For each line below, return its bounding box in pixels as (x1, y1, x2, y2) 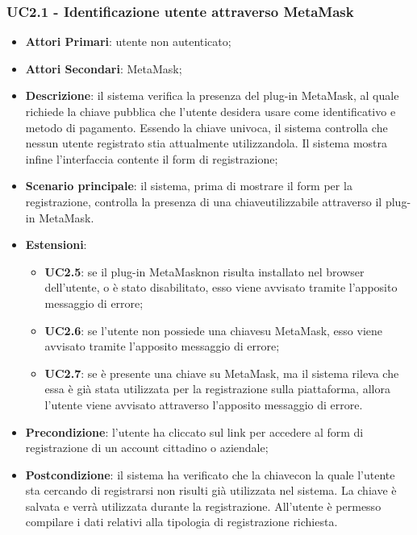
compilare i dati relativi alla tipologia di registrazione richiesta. (25, 513, 338, 530)
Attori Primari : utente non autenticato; (25, 33, 231, 50)
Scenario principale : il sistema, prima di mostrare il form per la (25, 177, 352, 194)
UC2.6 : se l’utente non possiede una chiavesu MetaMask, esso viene (44, 321, 383, 338)
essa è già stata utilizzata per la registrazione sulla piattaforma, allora (44, 380, 390, 397)
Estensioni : (25, 236, 87, 253)
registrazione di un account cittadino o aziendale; (25, 439, 269, 456)
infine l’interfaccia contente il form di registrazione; (25, 150, 278, 167)
